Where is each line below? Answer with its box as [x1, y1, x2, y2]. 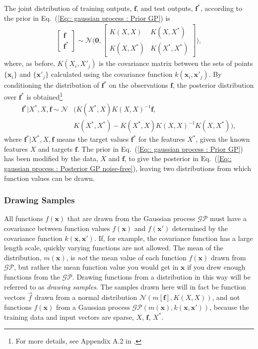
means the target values [56, 134, 129, 144]
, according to [200, 3, 242, 13]
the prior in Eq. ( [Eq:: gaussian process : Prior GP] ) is [4, 12, 170, 23]
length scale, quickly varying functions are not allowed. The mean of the [4, 242, 224, 253]
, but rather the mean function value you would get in [14, 262, 179, 272]
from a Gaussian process [56, 301, 130, 312]
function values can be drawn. [4, 173, 95, 183]
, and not [212, 292, 240, 302]
